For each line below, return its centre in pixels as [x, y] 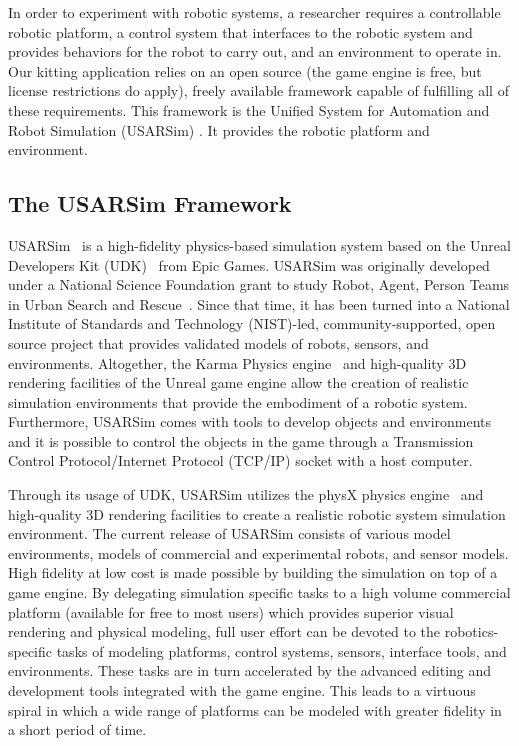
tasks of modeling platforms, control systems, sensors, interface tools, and [281, 650]
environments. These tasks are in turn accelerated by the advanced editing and [250, 670]
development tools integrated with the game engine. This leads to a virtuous [242, 690]
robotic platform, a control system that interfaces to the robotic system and [240, 31]
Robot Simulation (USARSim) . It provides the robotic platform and [219, 129]
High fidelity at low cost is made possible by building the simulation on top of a [253, 572]
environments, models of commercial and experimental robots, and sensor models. [258, 552]
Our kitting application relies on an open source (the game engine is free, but [245, 70]
